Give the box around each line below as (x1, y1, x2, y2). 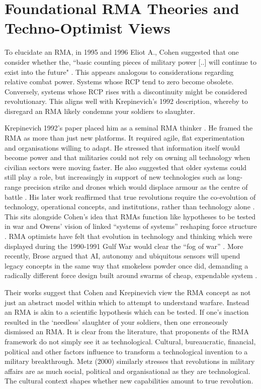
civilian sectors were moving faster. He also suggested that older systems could (5, 162, 247, 172)
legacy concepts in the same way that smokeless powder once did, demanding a (5, 260, 248, 271)
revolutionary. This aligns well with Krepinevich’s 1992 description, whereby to (5, 96, 248, 106)
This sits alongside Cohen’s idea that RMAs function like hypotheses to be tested (5, 211, 256, 221)
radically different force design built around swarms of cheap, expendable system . (5, 270, 257, 281)
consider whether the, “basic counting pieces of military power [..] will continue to (5, 56, 256, 67)
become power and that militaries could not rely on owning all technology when (5, 152, 250, 163)
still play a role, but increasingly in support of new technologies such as (5, 172, 225, 182)
